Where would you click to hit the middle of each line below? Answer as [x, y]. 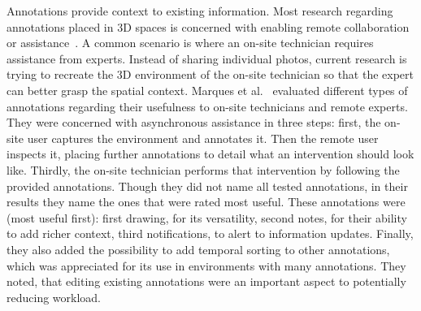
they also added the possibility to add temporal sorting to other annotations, [198, 249]
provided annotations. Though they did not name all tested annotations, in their [207, 186]
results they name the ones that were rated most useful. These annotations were [206, 202]
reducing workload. [54, 297]
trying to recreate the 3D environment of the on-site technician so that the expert [210, 74]
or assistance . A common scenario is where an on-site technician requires [190, 43]
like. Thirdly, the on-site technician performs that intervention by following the [203, 169]
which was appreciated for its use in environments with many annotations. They [206, 265]
